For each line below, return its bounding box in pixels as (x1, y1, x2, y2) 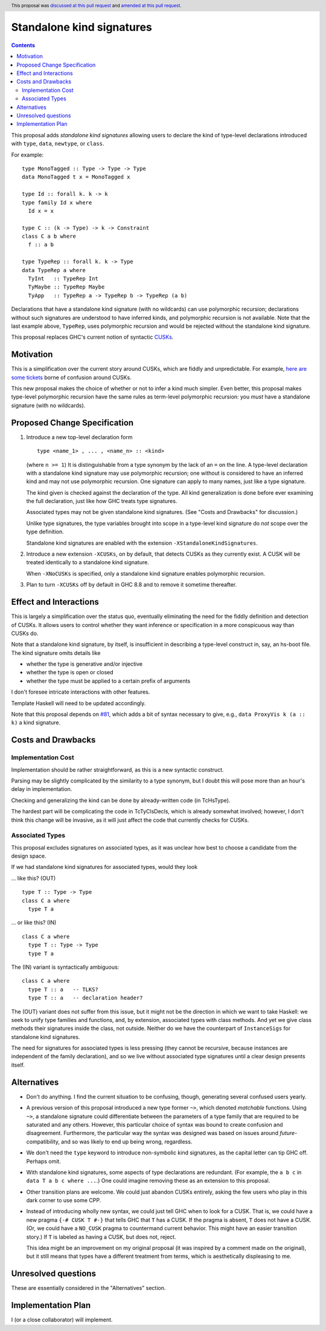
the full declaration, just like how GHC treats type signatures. (26, 498, 177, 505)
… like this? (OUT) (11, 874, 56, 882)
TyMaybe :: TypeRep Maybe (28, 284, 105, 290)
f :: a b (28, 241, 54, 248)
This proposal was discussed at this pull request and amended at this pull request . (11, 2, 182, 8)
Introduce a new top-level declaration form (26, 433, 133, 441)
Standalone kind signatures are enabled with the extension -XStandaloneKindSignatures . (26, 539, 258, 547)
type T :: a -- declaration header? (28, 995, 143, 1001)
